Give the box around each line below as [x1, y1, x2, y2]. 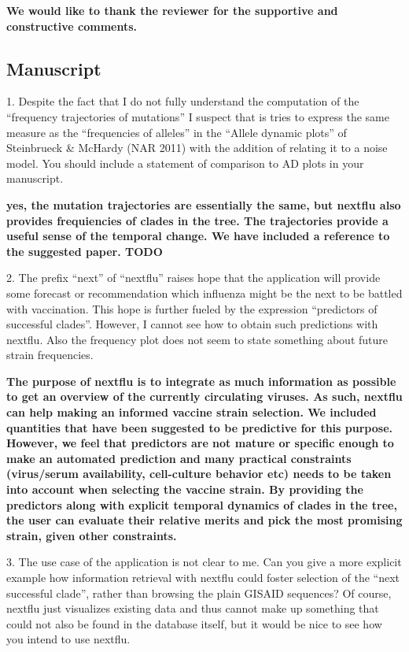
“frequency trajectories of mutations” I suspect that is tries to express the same [6, 108, 389, 124]
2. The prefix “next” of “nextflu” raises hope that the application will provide [6, 269, 381, 286]
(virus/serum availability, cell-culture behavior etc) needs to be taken [6, 465, 392, 482]
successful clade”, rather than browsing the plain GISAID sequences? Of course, [6, 584, 392, 601]
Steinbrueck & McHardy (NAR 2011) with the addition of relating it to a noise [6, 139, 388, 156]
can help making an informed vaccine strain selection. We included [6, 404, 377, 420]
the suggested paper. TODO [6, 243, 163, 259]
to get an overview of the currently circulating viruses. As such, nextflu [6, 388, 403, 405]
